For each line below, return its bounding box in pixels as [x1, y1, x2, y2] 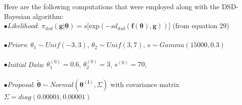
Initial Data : [7, 59, 45, 69]
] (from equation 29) [169, 20, 229, 31]
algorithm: [32, 11, 64, 21]
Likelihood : [7, 20, 39, 31]
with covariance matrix [110, 79, 180, 89]
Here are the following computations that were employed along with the [4, 1, 220, 11]
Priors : [7, 39, 28, 50]
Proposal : [7, 79, 35, 89]
